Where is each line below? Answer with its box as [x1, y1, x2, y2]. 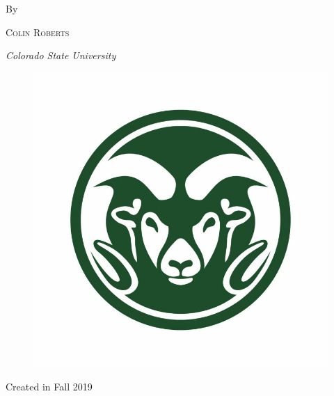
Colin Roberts [6, 24, 70, 39]
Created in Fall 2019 [6, 379, 93, 394]
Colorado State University [6, 48, 116, 63]
